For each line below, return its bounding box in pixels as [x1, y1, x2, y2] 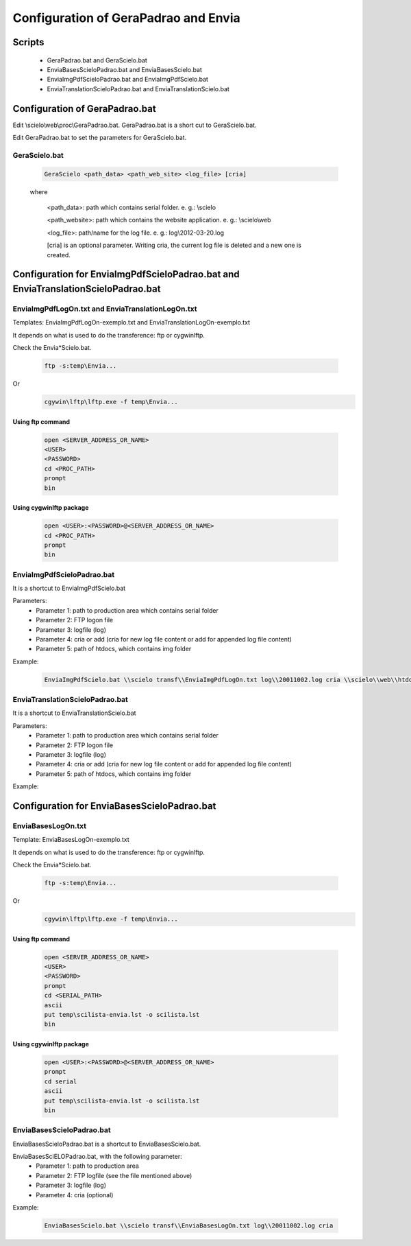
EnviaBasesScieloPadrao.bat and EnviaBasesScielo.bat [47, 65, 202, 73]
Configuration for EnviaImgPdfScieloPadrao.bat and [12, 268, 240, 281]
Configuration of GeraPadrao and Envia [12, 10, 241, 25]
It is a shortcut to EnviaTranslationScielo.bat [12, 709, 136, 717]
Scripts [12, 36, 45, 48]
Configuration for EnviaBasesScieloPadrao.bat [12, 800, 216, 812]
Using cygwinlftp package [12, 504, 89, 512]
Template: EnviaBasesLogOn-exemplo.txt [12, 836, 129, 844]
